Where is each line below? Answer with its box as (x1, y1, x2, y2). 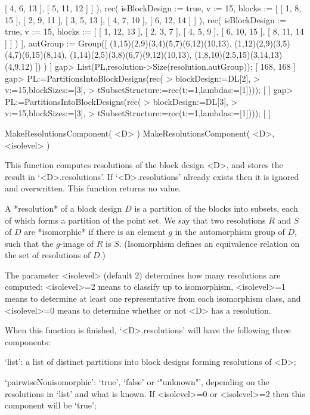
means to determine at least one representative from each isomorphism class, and (5, 292, 301, 305)
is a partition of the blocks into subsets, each (134, 202, 298, 214)
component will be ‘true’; (5, 399, 97, 411)
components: (5, 335, 51, 348)
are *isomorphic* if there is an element (24, 225, 166, 238)
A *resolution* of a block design (5, 202, 122, 214)
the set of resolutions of (5, 249, 91, 261)
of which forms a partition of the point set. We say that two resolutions (5, 213, 266, 226)
